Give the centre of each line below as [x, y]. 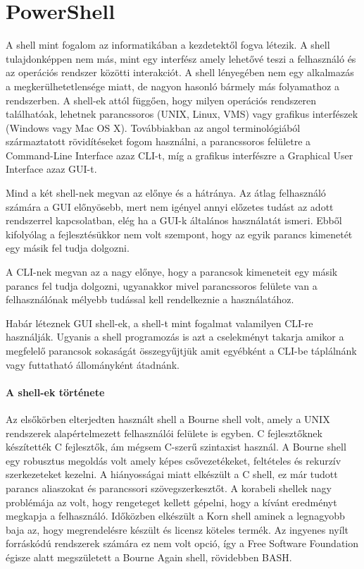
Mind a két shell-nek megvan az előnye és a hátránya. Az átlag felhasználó [166, 193]
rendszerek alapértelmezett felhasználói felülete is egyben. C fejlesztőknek [164, 433]
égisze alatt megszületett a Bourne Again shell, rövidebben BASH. [149, 557]
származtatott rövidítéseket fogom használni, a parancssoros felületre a [158, 141]
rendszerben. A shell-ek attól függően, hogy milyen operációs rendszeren [161, 100]
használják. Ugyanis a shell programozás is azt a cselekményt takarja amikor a [175, 337]
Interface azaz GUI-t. [51, 169]
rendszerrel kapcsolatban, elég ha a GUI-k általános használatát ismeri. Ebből [174, 220]
